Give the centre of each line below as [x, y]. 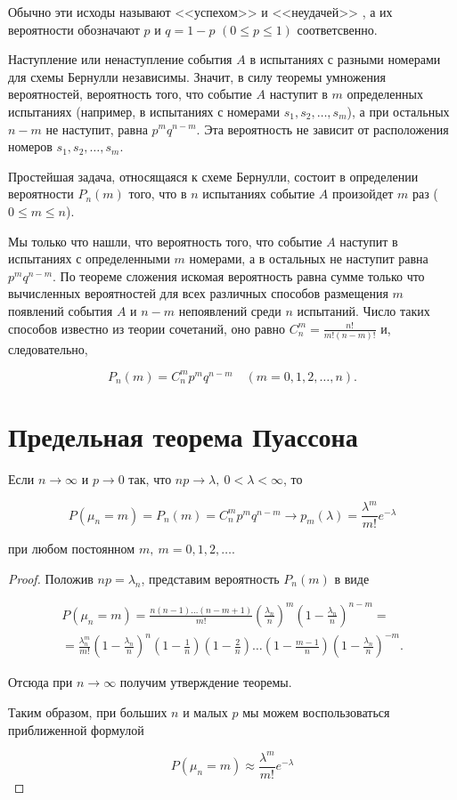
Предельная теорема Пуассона [183, 436]
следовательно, [48, 348]
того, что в [158, 194]
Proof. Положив [51, 578]
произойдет [363, 194]
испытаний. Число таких [363, 310]
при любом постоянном [72, 549]
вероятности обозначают [74, 29]
